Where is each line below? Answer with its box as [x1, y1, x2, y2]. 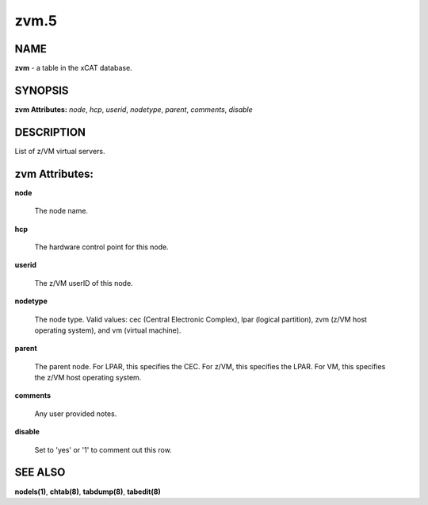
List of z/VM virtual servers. [14, 146, 106, 156]
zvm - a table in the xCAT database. [14, 64, 132, 73]
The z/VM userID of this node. [34, 278, 134, 287]
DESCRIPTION [14, 125, 86, 139]
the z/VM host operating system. [34, 373, 142, 383]
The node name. [34, 206, 89, 216]
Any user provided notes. [34, 409, 117, 418]
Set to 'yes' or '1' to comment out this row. [34, 445, 172, 454]
